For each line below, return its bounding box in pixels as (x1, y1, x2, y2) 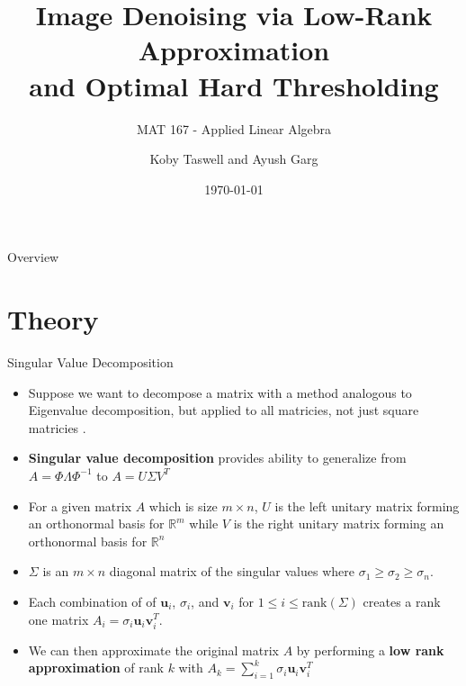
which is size (148, 496, 218, 515)
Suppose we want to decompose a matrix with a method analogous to (28, 383, 412, 402)
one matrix (28, 609, 89, 628)
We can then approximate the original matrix (28, 640, 279, 659)
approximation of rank (28, 658, 164, 677)
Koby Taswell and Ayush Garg (149, 149, 318, 168)
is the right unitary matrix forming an (233, 514, 444, 533)
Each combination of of (28, 591, 157, 610)
